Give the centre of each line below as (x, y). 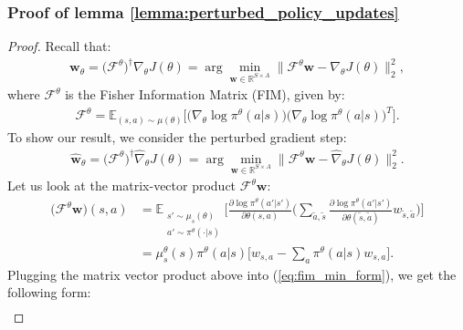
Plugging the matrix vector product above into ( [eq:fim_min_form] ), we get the (232, 274)
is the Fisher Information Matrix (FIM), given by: (205, 94)
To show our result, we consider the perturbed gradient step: (177, 136)
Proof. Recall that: (59, 46)
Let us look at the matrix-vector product (122, 186)
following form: (49, 292)
